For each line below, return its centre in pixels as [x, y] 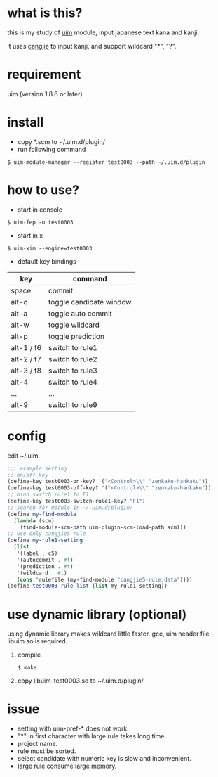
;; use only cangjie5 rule [47, 534]
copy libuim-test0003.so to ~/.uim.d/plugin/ [80, 681]
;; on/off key [28, 475]
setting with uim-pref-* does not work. [73, 728]
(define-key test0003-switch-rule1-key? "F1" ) [76, 501]
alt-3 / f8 [26, 371]
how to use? [43, 190]
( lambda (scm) [34, 521]
